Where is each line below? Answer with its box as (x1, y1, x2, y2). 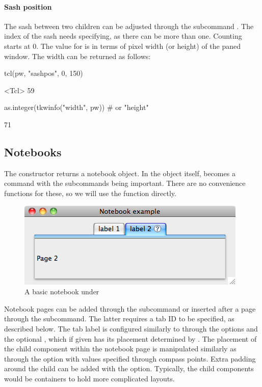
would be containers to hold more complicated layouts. (4, 373, 175, 383)
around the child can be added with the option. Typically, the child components (4, 363, 254, 374)
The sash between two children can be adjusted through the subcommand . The (4, 20, 254, 31)
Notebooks (4, 144, 62, 159)
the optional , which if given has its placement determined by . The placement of (4, 333, 257, 344)
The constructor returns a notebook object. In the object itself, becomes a (4, 168, 235, 178)
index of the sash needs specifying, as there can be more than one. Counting (4, 31, 242, 41)
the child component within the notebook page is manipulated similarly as (4, 343, 237, 354)
